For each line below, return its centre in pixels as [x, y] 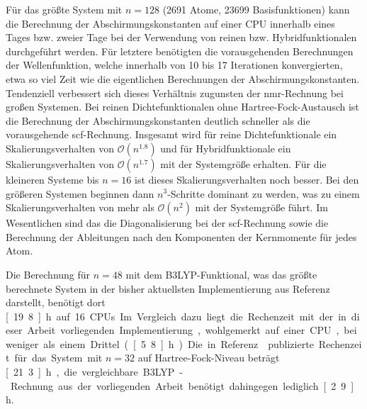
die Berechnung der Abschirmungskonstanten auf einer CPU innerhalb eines [170, 23]
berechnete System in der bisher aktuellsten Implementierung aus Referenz [168, 288]
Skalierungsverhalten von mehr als [80, 207]
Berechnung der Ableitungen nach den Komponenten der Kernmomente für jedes [181, 236]
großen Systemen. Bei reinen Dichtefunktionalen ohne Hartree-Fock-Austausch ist [182, 107]
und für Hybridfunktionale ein [226, 148]
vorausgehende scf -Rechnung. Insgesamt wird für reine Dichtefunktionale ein [171, 134]
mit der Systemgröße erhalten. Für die [243, 163]
